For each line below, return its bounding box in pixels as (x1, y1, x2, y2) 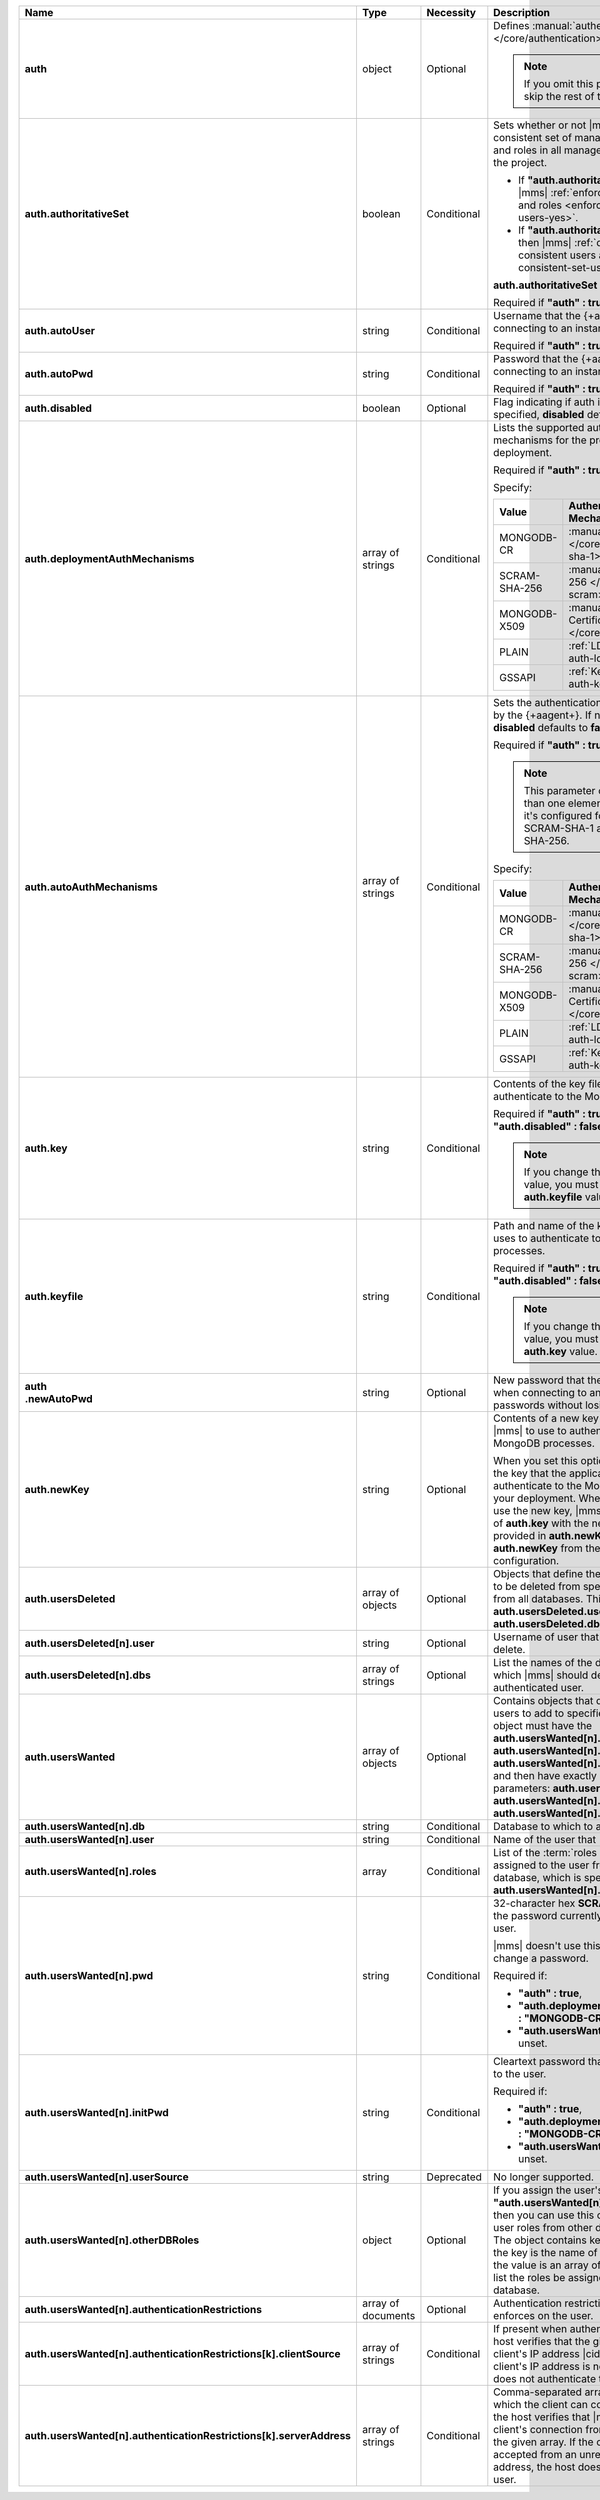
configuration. (493, 1554, 560, 1567)
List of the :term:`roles (493, 1846, 598, 1859)
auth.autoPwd (24, 367, 94, 380)
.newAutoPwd (24, 1392, 94, 1405)
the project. (493, 156, 548, 169)
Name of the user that (493, 1833, 597, 1846)
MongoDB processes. (493, 1436, 595, 1450)
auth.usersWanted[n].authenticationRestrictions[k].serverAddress (24, 2429, 352, 2442)
